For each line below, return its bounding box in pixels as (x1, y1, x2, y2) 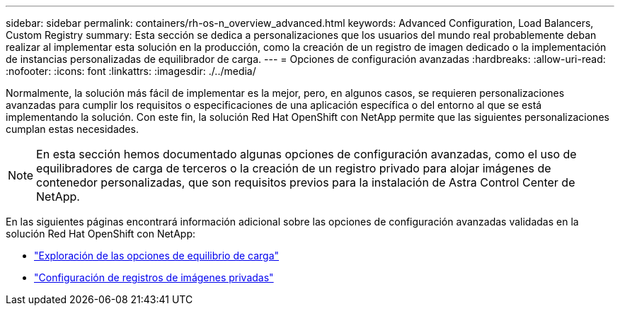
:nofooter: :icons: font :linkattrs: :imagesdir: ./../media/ (6, 65, 256, 77)
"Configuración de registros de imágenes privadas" (34, 271, 274, 283)
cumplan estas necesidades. (6, 123, 139, 135)
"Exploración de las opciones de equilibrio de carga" (34, 250, 280, 262)
